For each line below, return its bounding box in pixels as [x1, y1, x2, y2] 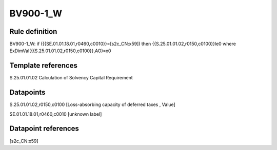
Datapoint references [9, 124, 80, 133]
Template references [9, 61, 78, 70]
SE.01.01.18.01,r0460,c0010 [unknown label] [9, 111, 102, 117]
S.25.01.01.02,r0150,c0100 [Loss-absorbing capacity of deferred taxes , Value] [9, 101, 175, 108]
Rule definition [9, 27, 57, 36]
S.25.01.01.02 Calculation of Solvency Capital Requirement [9, 75, 133, 81]
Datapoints [9, 88, 46, 97]
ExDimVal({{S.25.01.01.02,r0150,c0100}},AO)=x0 [9, 48, 111, 54]
